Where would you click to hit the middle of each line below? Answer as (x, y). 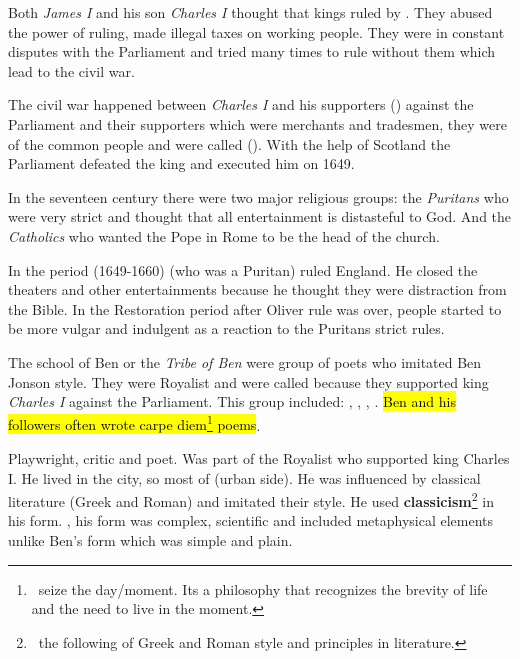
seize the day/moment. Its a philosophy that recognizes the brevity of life (263, 588)
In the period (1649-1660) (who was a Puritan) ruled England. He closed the (243, 269)
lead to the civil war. (71, 70)
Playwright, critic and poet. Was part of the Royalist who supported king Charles (259, 457)
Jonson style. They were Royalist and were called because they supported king (248, 381)
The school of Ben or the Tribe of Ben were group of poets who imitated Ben (245, 361)
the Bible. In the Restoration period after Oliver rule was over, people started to (255, 308)
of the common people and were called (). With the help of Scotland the (229, 143)
